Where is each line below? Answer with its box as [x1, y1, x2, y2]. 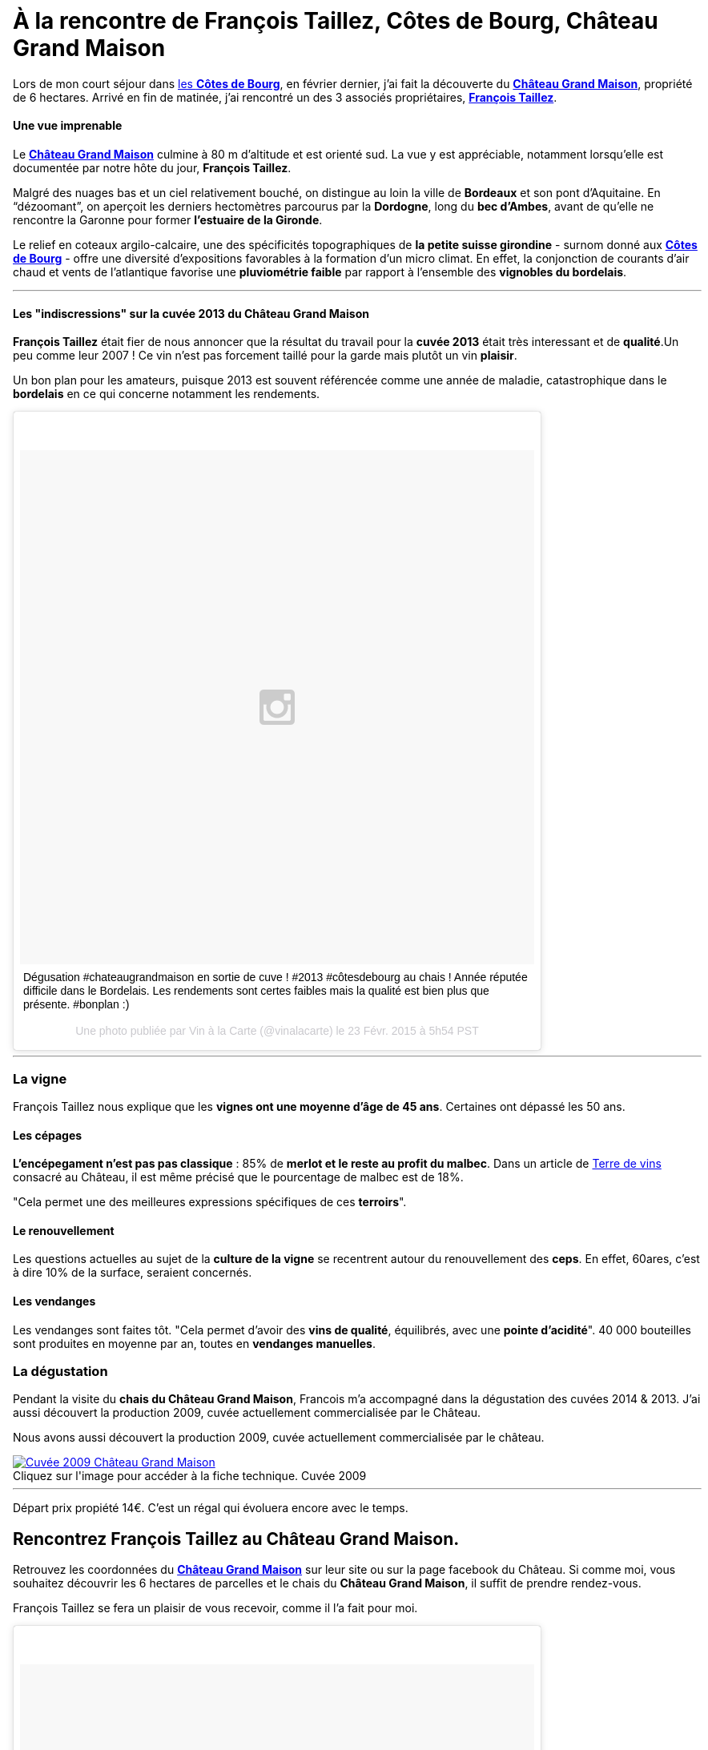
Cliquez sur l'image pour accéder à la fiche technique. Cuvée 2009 [13, 1469, 367, 1483]
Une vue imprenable [13, 119, 123, 133]
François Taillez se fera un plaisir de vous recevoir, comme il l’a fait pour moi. [13, 1601, 418, 1615]
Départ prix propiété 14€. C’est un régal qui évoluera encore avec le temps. [13, 1501, 408, 1515]
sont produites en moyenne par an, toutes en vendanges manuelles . [13, 1336, 376, 1350]
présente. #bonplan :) [23, 998, 130, 1012]
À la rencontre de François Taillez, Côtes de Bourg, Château [13, 7, 658, 34]
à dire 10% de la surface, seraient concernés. [13, 1265, 252, 1280]
